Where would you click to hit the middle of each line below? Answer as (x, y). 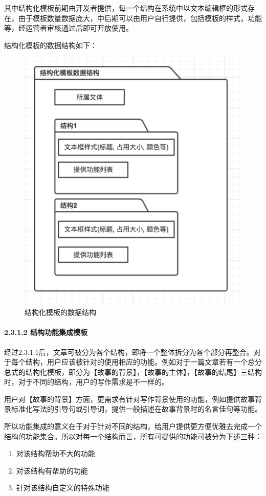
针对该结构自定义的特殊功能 (63, 488)
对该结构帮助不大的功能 (56, 453)
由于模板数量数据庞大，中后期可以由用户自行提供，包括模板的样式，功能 (140, 18)
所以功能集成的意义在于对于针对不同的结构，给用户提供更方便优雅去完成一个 (133, 426)
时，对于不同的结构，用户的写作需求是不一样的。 (86, 382)
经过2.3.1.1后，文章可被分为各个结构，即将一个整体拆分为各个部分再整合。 (129, 352)
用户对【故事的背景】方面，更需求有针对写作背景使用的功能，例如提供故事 (129, 399)
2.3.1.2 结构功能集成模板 (46, 332)
